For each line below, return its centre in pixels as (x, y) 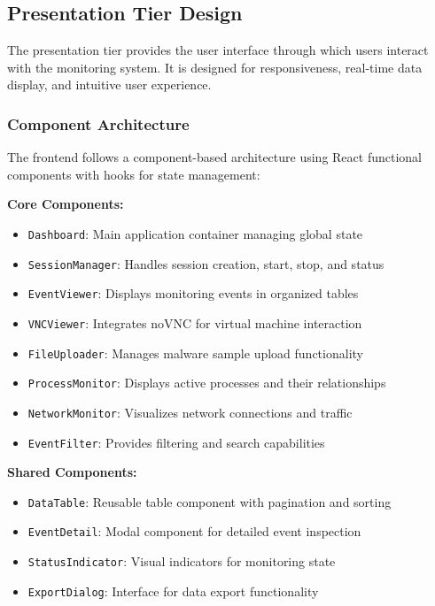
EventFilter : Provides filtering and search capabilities (176, 442)
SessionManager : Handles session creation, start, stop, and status (206, 263)
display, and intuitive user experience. (109, 84)
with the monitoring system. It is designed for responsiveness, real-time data (215, 67)
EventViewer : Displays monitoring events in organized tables (193, 293)
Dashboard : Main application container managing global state (195, 233)
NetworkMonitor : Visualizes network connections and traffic (190, 412)
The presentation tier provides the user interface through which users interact (218, 50)
